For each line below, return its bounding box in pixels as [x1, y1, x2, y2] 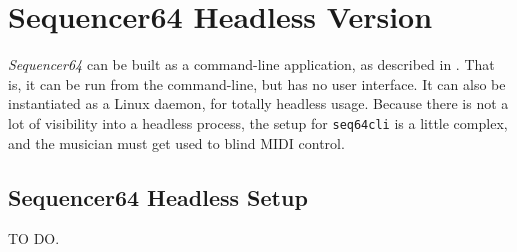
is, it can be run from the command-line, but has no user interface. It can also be [8, 73, 506, 94]
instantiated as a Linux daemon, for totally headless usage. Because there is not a [8, 93, 509, 114]
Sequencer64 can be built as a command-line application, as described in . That [8, 54, 495, 75]
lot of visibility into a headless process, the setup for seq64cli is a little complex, [8, 112, 508, 133]
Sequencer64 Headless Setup [8, 181, 308, 212]
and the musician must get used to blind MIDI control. [8, 132, 345, 153]
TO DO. [8, 228, 60, 249]
